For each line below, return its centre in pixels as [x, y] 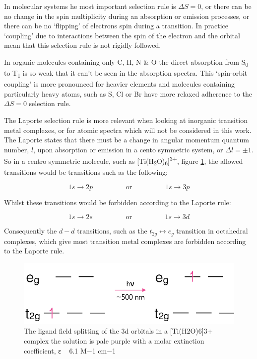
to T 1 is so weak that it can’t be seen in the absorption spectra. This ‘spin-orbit [126, 73]
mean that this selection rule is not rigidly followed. [83, 45]
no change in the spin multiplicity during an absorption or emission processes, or [127, 16]
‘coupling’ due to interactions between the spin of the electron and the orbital [122, 35]
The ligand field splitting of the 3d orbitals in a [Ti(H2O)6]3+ [118, 331]
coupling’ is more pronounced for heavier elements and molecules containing [120, 84]
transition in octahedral [212, 231]
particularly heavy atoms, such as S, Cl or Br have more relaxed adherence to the [128, 93]
